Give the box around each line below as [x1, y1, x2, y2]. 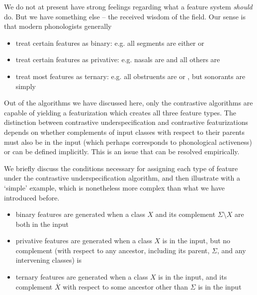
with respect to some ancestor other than [63, 281, 188, 292]
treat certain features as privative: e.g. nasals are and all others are [15, 54, 220, 65]
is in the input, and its [158, 272, 227, 282]
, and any [217, 245, 246, 255]
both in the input [15, 218, 69, 229]
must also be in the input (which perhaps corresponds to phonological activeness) [4, 136, 252, 147]
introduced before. [4, 192, 60, 202]
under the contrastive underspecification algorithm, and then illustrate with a [4, 173, 240, 183]
